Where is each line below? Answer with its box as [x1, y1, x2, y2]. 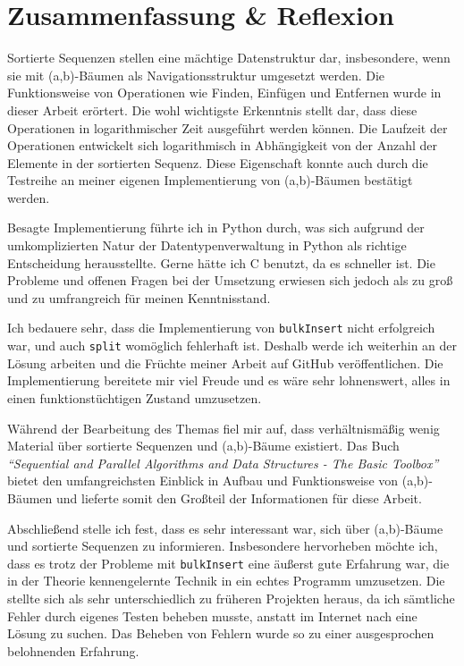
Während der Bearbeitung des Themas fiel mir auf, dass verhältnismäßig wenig [7, 418, 440, 437]
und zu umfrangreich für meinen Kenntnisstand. [7, 288, 271, 307]
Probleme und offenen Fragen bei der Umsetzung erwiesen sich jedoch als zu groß [7, 271, 453, 290]
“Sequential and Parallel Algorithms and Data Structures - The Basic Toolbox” [7, 453, 439, 472]
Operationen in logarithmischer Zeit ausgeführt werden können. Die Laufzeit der [7, 118, 448, 137]
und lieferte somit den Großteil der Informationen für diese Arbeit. [56, 488, 422, 507]
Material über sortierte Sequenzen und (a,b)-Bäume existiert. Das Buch [7, 436, 400, 455]
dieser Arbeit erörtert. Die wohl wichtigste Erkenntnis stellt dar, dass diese [7, 100, 418, 119]
